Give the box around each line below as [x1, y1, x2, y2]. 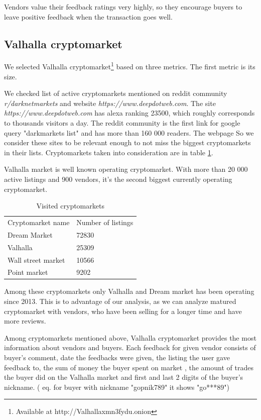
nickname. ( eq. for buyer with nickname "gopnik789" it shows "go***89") [4, 381, 229, 392]
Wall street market [8, 254, 65, 265]
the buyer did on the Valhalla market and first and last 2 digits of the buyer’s [4, 372, 243, 382]
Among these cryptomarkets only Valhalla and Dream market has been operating [4, 286, 254, 296]
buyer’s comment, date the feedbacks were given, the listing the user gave [4, 352, 230, 363]
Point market [8, 267, 48, 277]
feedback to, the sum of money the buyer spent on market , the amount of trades [4, 362, 253, 372]
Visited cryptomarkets [36, 200, 104, 211]
